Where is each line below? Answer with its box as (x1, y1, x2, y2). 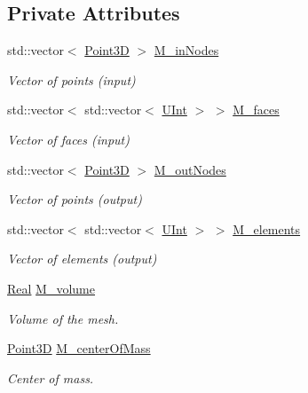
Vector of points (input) (7, 70, 136, 89)
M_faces (233, 100, 280, 119)
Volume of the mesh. (7, 309, 119, 327)
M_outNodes (154, 160, 226, 178)
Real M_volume (7, 279, 95, 297)
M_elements (233, 219, 301, 238)
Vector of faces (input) (7, 130, 130, 148)
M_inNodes (154, 41, 219, 59)
